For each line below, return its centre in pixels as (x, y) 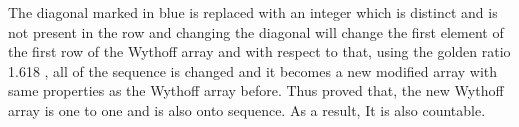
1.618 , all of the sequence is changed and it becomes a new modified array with (253, 70)
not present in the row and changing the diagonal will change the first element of (256, 31)
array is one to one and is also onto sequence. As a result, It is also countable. (247, 109)
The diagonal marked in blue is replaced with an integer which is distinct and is (253, 12)
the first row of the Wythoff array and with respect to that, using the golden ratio (259, 51)
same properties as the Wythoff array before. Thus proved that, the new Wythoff (256, 90)
